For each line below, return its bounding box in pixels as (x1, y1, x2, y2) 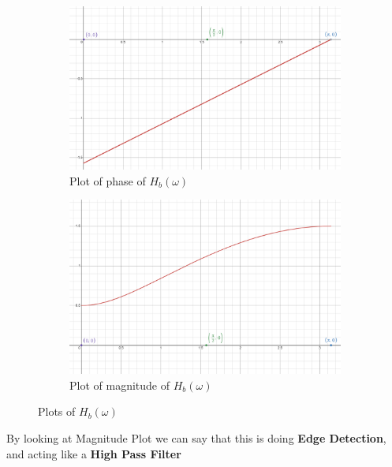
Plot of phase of (69, 172, 146, 189)
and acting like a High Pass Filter (6, 445, 181, 461)
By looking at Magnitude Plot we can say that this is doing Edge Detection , (6, 429, 386, 446)
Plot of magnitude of (69, 376, 170, 393)
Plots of (38, 403, 76, 420)
